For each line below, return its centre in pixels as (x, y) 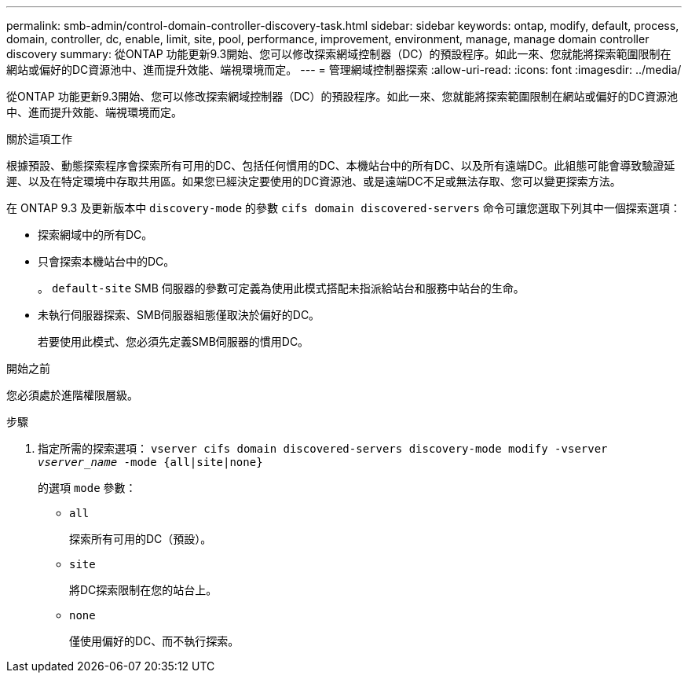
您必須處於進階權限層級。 (72, 395)
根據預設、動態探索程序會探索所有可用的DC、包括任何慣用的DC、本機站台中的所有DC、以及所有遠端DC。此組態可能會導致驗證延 (341, 165)
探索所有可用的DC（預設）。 (141, 539)
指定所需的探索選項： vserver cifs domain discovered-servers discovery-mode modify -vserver (323, 448)
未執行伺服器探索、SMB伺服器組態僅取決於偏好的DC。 (179, 315)
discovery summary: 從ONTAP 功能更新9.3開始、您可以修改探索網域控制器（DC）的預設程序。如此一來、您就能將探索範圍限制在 (339, 54)
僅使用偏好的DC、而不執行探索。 (154, 641)
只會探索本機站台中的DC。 (106, 261)
